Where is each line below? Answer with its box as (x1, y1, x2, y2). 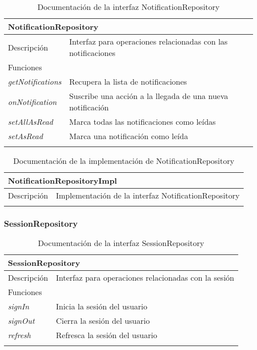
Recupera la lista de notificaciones (69, 76, 187, 87)
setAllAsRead (8, 116, 53, 127)
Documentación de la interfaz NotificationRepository (37, 1, 220, 12)
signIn (8, 300, 29, 312)
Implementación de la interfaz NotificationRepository (56, 190, 240, 201)
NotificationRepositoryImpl (8, 175, 117, 186)
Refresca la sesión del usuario (56, 329, 157, 341)
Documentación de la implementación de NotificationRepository (13, 155, 235, 166)
